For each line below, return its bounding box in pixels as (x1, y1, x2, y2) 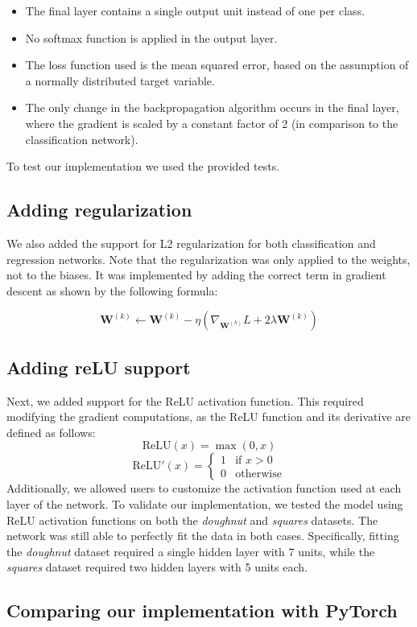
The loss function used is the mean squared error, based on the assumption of (25, 56, 409, 73)
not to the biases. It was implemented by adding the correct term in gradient (6, 266, 386, 283)
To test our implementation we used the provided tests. (6, 158, 280, 175)
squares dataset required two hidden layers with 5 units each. (6, 559, 308, 575)
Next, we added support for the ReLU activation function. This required (6, 392, 364, 409)
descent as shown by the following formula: (6, 282, 218, 299)
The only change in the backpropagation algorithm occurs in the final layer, (25, 99, 399, 116)
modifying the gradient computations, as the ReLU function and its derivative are (6, 408, 411, 425)
